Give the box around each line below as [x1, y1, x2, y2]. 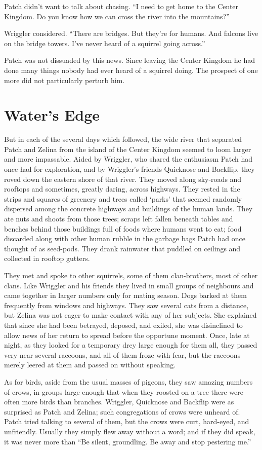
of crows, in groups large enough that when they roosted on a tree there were [4, 386, 243, 397]
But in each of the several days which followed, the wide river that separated [4, 134, 242, 144]
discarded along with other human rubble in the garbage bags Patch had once [4, 233, 245, 244]
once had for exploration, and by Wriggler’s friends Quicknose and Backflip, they [4, 164, 255, 174]
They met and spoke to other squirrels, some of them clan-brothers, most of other [4, 270, 258, 280]
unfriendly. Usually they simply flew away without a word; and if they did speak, [4, 426, 255, 436]
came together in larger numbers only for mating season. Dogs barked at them [4, 290, 247, 301]
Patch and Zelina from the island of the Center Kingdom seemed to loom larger [4, 143, 251, 154]
